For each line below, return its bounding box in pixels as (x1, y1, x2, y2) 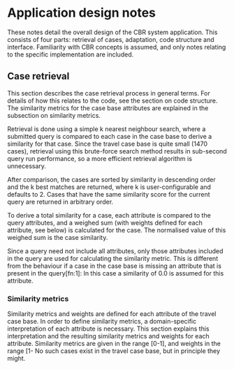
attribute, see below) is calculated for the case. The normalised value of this (7, 225, 226, 234)
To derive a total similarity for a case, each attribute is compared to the (7, 211, 211, 219)
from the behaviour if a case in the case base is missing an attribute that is (7, 262, 222, 270)
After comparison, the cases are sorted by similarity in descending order (7, 175, 217, 183)
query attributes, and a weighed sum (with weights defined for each (7, 218, 203, 227)
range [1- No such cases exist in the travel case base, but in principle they (7, 347, 221, 355)
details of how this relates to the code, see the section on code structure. (7, 96, 218, 105)
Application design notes (7, 5, 156, 21)
